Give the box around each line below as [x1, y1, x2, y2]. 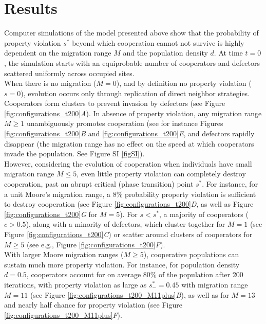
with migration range [181, 279, 248, 290]
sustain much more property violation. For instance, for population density [4, 259, 240, 269]
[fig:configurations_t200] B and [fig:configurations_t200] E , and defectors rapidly [4, 128, 255, 139]
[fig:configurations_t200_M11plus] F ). [4, 309, 122, 320]
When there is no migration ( [4, 78, 97, 88]
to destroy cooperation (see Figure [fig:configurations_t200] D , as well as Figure [4, 199, 254, 209]
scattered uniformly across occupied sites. [4, 67, 135, 78]
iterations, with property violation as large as [4, 279, 147, 290]
